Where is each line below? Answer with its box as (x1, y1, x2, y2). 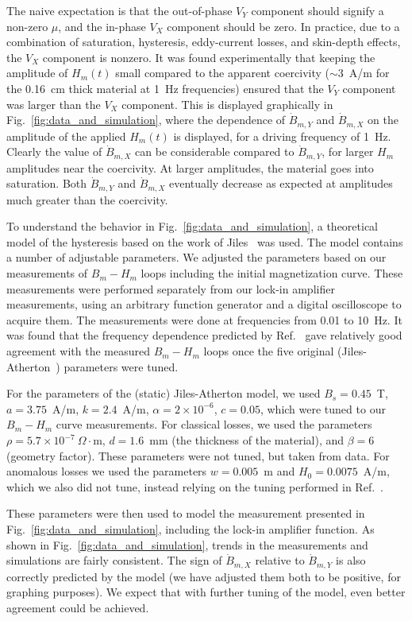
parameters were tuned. (64, 358, 179, 375)
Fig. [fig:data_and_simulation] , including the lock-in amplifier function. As (6, 520, 375, 537)
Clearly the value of (6, 143, 102, 160)
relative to (255, 552, 305, 569)
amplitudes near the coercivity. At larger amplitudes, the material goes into (6, 159, 374, 176)
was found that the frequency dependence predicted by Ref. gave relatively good (6, 327, 402, 343)
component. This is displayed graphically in (121, 95, 333, 112)
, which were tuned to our (260, 400, 386, 417)
